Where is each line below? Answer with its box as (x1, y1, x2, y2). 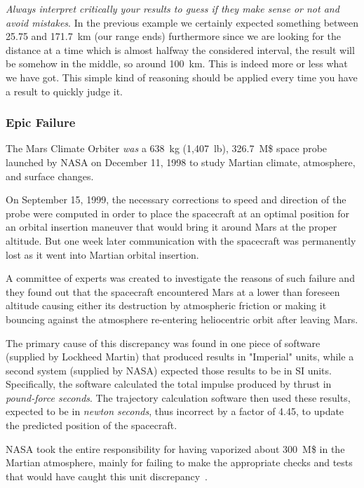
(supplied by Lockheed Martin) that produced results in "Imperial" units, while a (6, 349, 354, 364)
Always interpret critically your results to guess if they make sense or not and (6, 1, 339, 15)
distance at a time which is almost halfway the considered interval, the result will (6, 42, 355, 57)
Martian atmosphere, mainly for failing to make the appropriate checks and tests (6, 455, 353, 470)
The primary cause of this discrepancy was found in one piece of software (6, 335, 321, 350)
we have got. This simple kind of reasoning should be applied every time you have (6, 69, 358, 84)
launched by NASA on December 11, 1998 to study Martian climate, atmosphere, (6, 154, 356, 169)
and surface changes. (6, 168, 94, 183)
